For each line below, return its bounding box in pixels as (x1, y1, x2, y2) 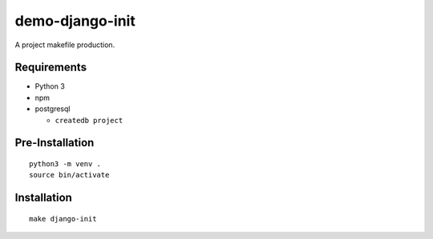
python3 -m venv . (29, 160, 102, 169)
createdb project (55, 116, 123, 125)
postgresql (34, 104, 71, 114)
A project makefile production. (14, 40, 115, 50)
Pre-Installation (14, 136, 95, 149)
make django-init (29, 214, 97, 223)
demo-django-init (14, 12, 136, 30)
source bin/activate (29, 170, 110, 180)
